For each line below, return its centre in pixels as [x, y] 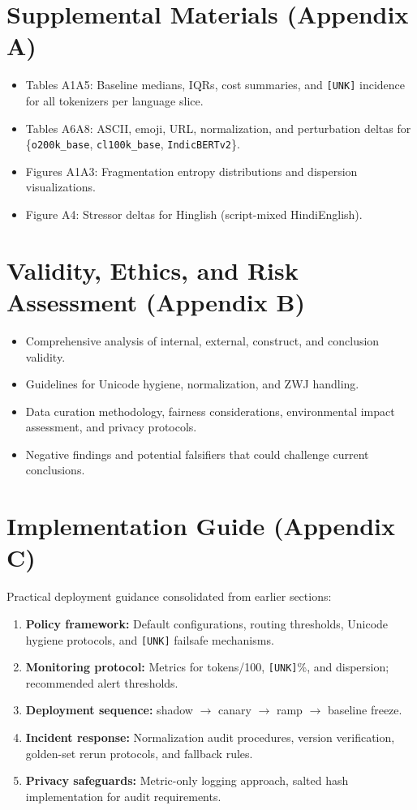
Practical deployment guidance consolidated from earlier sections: [169, 596]
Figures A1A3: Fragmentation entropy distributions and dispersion [191, 171]
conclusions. [55, 470]
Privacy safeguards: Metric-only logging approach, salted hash [187, 780]
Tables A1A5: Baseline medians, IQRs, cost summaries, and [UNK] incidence [215, 85]
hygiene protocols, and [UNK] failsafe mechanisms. [150, 639]
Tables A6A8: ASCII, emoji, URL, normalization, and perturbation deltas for [218, 128]
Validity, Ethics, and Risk [153, 270]
